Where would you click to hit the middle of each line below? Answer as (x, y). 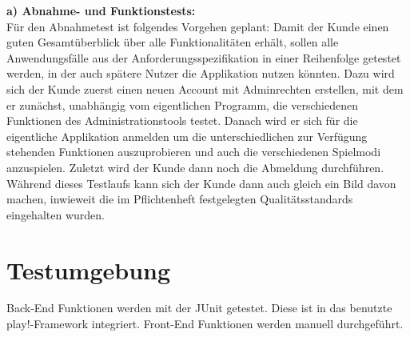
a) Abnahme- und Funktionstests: (101, 10)
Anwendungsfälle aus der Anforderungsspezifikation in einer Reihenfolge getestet (204, 57)
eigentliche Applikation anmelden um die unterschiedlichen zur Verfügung (187, 136)
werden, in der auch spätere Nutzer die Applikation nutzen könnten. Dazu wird (201, 73)
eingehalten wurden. (56, 214)
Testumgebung (89, 269)
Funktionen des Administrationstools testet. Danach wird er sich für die (182, 120)
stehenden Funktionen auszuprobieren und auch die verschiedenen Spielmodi (194, 152)
